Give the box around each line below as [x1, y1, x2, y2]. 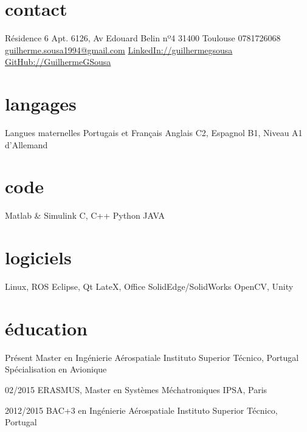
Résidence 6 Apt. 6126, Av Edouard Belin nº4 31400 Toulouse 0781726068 [5, 32, 281, 44]
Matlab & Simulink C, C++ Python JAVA [5, 209, 165, 222]
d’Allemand [5, 138, 48, 151]
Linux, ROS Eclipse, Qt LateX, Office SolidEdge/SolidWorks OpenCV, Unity [5, 280, 294, 293]
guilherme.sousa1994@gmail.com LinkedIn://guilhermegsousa [5, 43, 233, 56]
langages [5, 91, 77, 116]
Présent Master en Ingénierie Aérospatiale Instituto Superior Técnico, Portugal [5, 351, 299, 363]
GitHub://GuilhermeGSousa [5, 55, 111, 68]
